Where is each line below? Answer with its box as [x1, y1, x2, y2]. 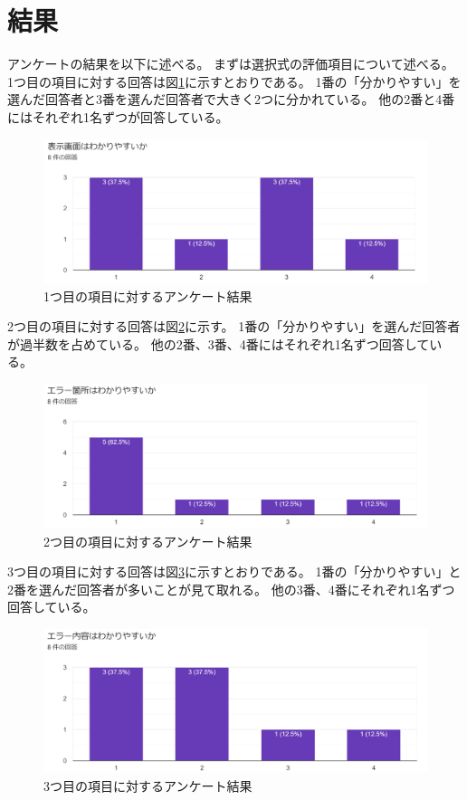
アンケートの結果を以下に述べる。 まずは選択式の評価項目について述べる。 [7, 54, 454, 73]
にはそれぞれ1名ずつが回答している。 [7, 107, 229, 126]
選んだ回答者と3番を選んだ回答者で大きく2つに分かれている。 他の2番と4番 [7, 90, 455, 109]
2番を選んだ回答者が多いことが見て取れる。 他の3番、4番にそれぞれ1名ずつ [7, 579, 455, 598]
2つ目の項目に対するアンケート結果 [43, 531, 253, 550]
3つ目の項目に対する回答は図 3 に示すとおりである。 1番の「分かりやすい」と [7, 562, 462, 581]
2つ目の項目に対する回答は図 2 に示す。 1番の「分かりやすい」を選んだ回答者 [7, 317, 461, 336]
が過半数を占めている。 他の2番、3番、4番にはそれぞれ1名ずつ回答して [7, 334, 430, 353]
